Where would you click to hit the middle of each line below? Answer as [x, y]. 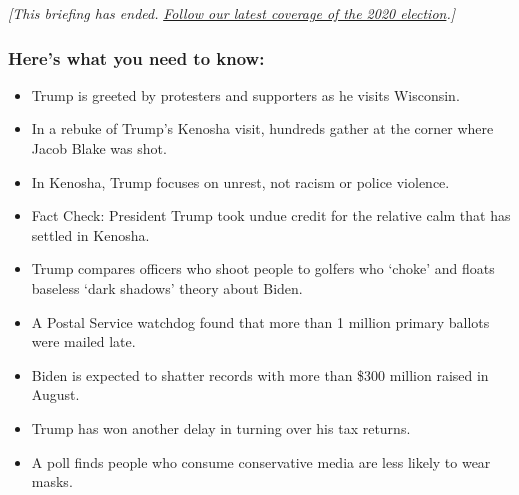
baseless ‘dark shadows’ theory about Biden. [167, 287]
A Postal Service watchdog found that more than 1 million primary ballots [260, 321]
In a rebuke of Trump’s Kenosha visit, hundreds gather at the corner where [262, 128]
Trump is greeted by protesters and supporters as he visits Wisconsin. [245, 94]
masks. [52, 481]
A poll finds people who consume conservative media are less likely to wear [261, 461]
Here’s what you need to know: [136, 57]
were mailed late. [83, 341]
